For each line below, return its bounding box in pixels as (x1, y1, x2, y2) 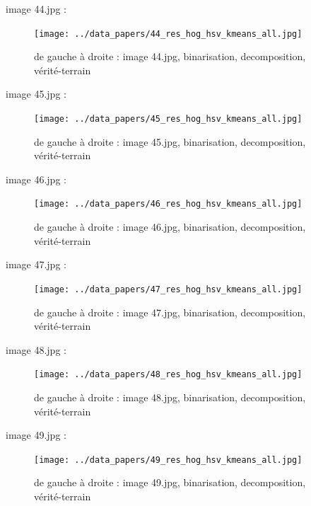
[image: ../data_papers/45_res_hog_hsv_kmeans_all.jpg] (34, 114, 303, 125)
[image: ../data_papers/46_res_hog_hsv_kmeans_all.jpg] (34, 199, 303, 209)
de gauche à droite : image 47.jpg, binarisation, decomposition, (34, 304, 306, 319)
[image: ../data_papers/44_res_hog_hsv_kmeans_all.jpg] (34, 28, 303, 39)
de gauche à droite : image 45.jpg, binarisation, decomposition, (34, 134, 306, 149)
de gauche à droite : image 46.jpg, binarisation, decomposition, (34, 219, 306, 234)
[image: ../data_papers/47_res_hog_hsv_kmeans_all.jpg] (34, 284, 303, 294)
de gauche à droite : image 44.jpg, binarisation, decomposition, (34, 49, 306, 64)
